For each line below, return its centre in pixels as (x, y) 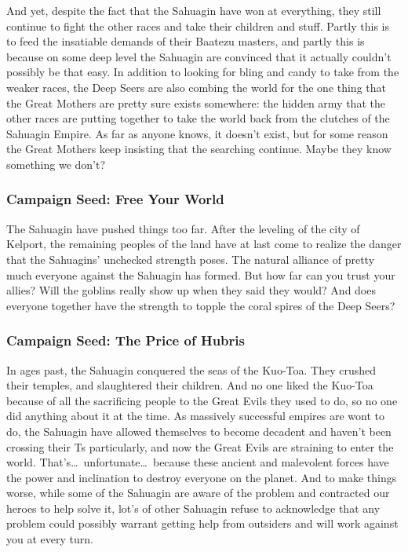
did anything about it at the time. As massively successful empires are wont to (196, 416)
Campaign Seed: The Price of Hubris (126, 340)
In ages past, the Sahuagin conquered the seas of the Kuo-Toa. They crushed (191, 369)
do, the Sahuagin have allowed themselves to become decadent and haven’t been (199, 431)
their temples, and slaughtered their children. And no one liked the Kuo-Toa (190, 385)
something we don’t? (56, 164)
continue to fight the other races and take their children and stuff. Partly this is (198, 26)
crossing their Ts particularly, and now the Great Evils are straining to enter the (200, 446)
